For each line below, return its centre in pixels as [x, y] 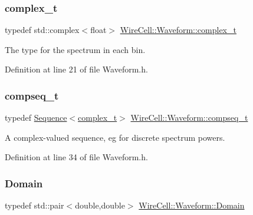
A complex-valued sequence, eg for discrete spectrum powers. [115, 137]
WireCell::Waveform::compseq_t [189, 118]
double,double [100, 205]
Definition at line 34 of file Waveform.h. [76, 157]
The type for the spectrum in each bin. [75, 49]
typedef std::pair [34, 205]
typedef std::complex [42, 30]
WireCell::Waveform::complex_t [178, 30]
